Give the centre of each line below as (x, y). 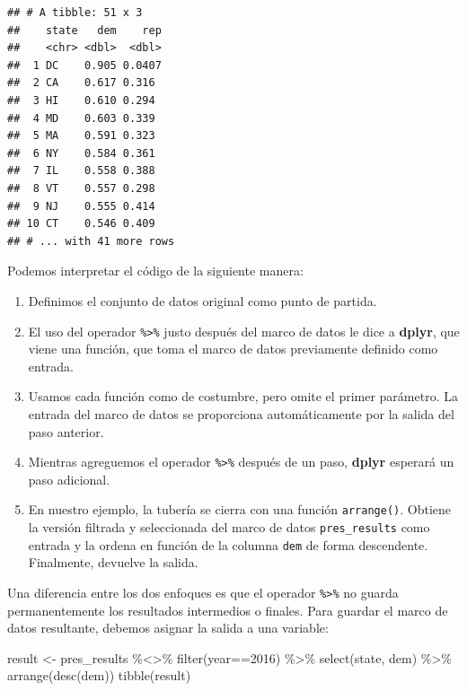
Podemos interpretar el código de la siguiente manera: (155, 271)
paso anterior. (66, 431)
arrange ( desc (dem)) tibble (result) (99, 675)
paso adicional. (69, 479)
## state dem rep (84, 30)
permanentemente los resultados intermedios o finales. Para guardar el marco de (228, 610)
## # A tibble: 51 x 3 (75, 13)
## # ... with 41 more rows (91, 241)
